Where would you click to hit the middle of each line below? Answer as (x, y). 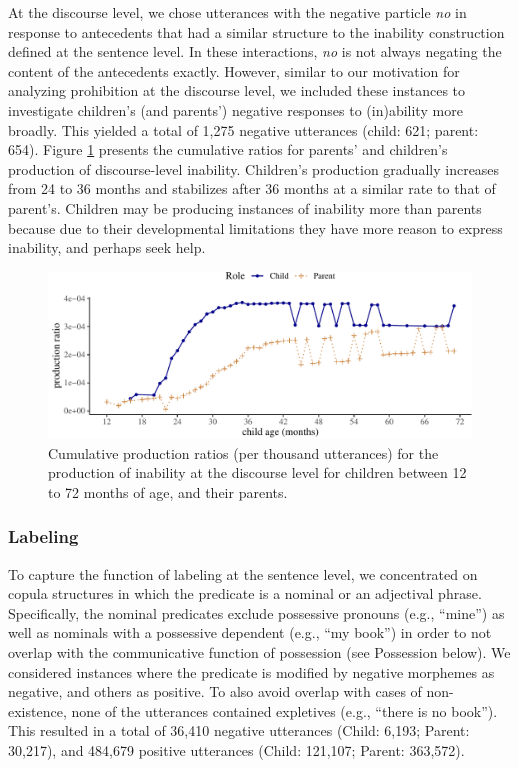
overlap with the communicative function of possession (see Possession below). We (259, 651)
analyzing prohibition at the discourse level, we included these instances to (237, 90)
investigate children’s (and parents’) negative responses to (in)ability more (235, 109)
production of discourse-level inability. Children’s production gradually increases (254, 168)
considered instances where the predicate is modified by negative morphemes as (251, 671)
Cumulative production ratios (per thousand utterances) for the (243, 452)
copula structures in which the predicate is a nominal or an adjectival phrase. (245, 593)
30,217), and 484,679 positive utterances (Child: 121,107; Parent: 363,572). (236, 749)
